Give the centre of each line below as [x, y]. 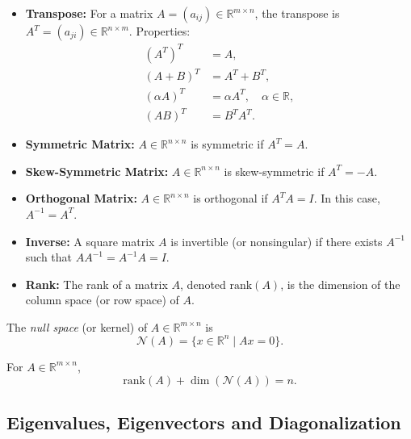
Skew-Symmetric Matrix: [97, 171]
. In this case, [347, 198]
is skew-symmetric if [274, 171]
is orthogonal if [231, 198]
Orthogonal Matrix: [81, 198]
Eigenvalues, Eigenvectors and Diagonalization [204, 422]
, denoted [203, 284]
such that [49, 257]
